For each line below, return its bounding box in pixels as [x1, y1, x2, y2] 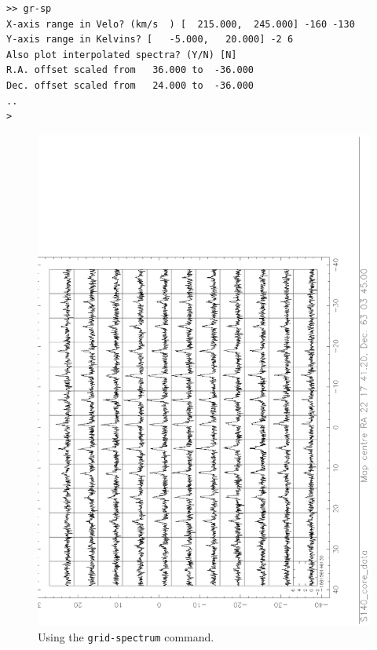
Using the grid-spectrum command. [38, 628, 214, 645]
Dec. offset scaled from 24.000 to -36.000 [6, 79, 254, 91]
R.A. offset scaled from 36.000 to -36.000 [6, 64, 254, 76]
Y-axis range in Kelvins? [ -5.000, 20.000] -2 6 [6, 34, 294, 46]
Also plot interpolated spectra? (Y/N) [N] [6, 49, 237, 60]
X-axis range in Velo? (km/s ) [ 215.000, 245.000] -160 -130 [6, 18, 355, 30]
